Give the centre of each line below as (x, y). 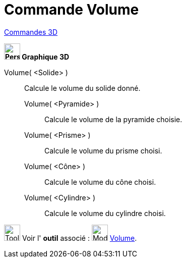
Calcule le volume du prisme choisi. (103, 150)
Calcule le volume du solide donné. (82, 88)
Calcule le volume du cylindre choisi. (105, 213)
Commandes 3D (31, 32)
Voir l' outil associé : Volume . (79, 238)
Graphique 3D (46, 57)
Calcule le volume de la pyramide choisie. (113, 119)
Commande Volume (72, 10)
